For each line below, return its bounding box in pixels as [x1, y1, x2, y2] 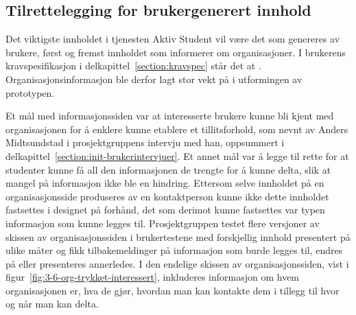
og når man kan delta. [5, 296, 99, 311]
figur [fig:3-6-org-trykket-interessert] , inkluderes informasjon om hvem [5, 270, 300, 284]
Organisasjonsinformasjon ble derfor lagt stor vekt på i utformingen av [5, 71, 302, 86]
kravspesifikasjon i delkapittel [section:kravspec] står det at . [5, 58, 261, 73]
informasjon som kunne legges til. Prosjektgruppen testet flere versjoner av [5, 215, 320, 230]
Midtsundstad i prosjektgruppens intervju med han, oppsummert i [5, 135, 285, 150]
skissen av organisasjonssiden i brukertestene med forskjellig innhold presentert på [5, 229, 351, 244]
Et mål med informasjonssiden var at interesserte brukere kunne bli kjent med [5, 108, 334, 123]
